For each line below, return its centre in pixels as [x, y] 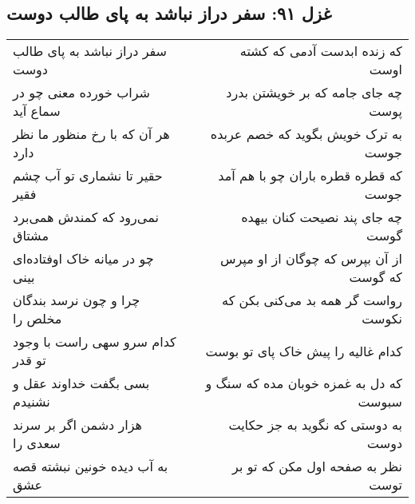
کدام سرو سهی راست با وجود [95, 342]
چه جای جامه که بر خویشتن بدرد [314, 93]
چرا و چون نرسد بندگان [77, 300]
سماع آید [37, 111]
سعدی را [37, 443]
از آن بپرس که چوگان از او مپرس [311, 259]
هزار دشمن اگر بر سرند [77, 425]
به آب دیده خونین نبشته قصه [91, 466]
